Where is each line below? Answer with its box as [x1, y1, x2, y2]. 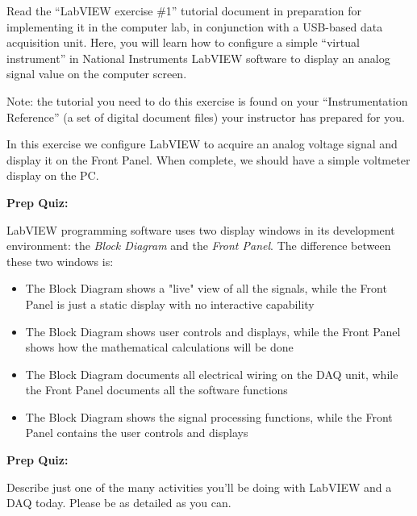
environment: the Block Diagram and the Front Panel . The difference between [6, 237, 391, 254]
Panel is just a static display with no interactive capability [25, 295, 315, 312]
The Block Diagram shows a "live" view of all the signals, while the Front [25, 280, 387, 297]
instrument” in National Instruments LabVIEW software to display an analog [6, 49, 390, 66]
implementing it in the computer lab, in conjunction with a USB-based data [6, 18, 383, 35]
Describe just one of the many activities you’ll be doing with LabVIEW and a [6, 478, 392, 495]
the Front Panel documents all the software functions [25, 381, 288, 398]
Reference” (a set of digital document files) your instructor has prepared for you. [6, 108, 405, 125]
